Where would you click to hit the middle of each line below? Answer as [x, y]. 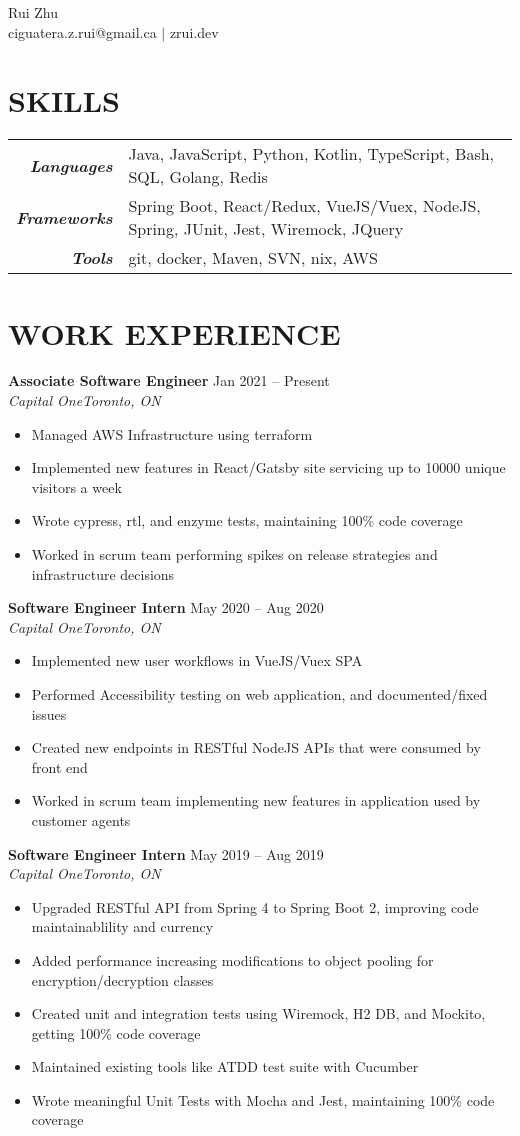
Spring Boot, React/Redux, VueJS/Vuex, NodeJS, [304, 206]
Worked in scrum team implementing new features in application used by [256, 800]
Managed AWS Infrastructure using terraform [172, 433]
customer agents [81, 819]
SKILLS [64, 100]
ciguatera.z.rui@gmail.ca [82, 31]
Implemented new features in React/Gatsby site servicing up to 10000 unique [268, 467]
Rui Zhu [33, 12]
